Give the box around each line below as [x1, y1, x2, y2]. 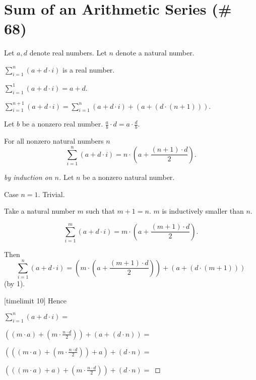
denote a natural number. [115, 47, 195, 58]
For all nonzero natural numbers [4, 136, 104, 146]
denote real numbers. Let [29, 47, 107, 58]
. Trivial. [38, 188, 65, 199]
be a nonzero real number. [22, 118, 103, 129]
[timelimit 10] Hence [4, 295, 67, 305]
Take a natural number [4, 206, 75, 216]
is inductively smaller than [162, 206, 244, 216]
